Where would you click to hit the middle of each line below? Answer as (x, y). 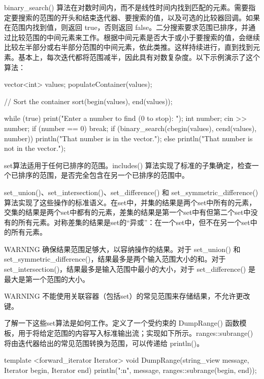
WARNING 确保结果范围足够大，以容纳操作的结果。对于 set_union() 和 (122, 249)
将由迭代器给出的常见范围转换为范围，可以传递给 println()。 (104, 343)
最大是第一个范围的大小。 (47, 279)
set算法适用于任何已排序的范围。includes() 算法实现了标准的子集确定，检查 (128, 165)
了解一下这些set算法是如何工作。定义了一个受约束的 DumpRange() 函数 (122, 323)
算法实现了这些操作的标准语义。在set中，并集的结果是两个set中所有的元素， (130, 202)
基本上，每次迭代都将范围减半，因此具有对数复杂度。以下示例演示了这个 (139, 57)
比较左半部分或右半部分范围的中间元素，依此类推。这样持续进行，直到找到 (128, 47)
